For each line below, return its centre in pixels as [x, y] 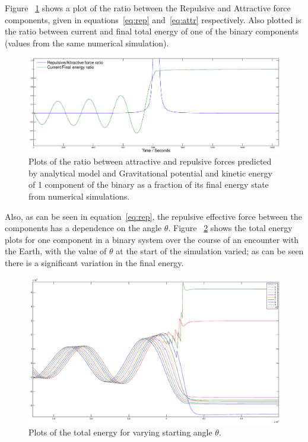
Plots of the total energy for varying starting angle [120, 432]
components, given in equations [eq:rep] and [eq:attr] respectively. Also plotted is [153, 19]
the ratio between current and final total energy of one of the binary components [152, 31]
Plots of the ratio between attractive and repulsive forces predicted [150, 161]
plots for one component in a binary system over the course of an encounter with [152, 239]
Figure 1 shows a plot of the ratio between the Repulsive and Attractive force [148, 8]
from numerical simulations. [79, 196]
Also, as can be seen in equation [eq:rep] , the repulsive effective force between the [153, 216]
